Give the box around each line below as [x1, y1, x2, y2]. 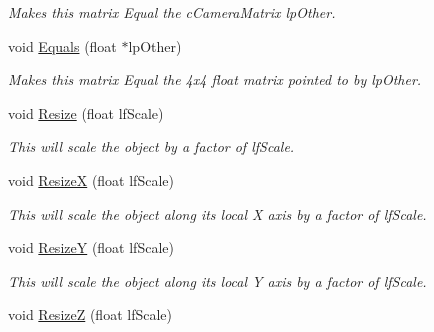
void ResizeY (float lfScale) [8, 237, 174, 258]
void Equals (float [8, 35, 117, 56]
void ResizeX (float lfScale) [8, 169, 174, 190]
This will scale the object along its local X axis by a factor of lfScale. [8, 203, 427, 224]
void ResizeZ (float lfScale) [8, 304, 172, 325]
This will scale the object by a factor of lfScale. [8, 136, 295, 157]
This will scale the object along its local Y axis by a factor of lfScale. [8, 270, 427, 291]
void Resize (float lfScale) [8, 102, 164, 123]
